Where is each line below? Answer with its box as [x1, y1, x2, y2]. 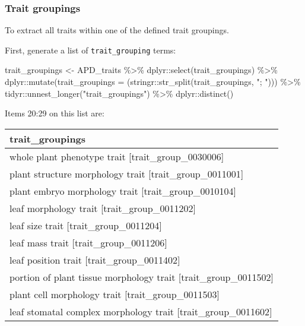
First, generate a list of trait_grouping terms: [5, 43, 176, 56]
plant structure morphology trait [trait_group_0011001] [9, 166, 244, 181]
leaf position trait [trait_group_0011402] [9, 252, 180, 267]
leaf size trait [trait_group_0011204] [9, 218, 162, 232]
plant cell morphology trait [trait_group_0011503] [9, 287, 220, 301]
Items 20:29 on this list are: [5, 107, 104, 119]
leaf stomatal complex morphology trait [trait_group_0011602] [9, 304, 272, 318]
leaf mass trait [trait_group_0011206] [9, 235, 167, 249]
